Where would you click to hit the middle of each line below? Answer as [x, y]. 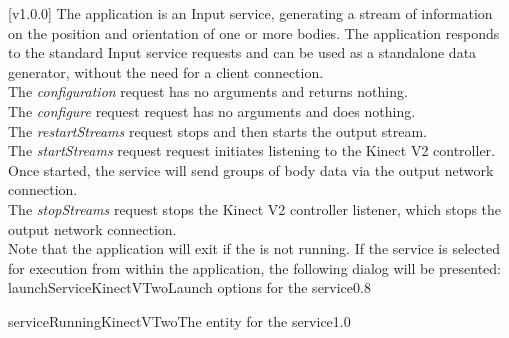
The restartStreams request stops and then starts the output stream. [218, 130]
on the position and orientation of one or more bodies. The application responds [254, 32]
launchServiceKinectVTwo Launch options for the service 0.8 [189, 287]
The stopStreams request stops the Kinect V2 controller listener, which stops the [255, 208]
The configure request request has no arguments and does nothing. [212, 110]
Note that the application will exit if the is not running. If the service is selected [254, 248]
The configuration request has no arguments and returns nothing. [208, 91]
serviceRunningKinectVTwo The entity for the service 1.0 [179, 320]
